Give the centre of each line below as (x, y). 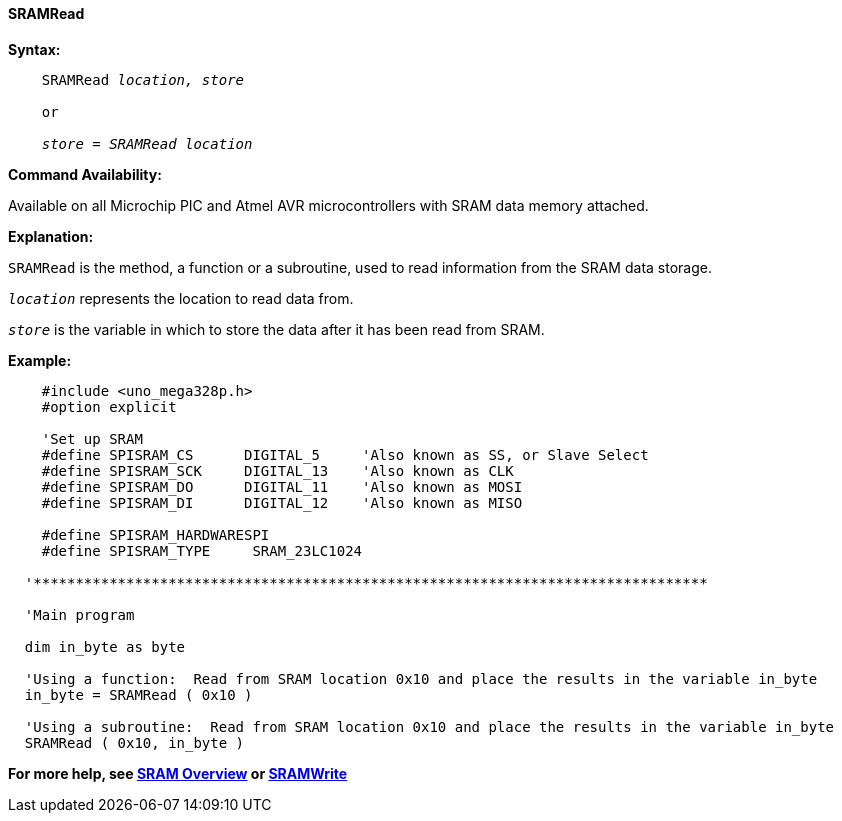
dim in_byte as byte (105, 646)
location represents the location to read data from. (181, 298)
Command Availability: (85, 174)
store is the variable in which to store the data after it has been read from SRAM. (276, 329)
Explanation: (51, 236)
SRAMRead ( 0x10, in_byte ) (134, 742)
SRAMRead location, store (143, 79)
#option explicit (109, 406)
